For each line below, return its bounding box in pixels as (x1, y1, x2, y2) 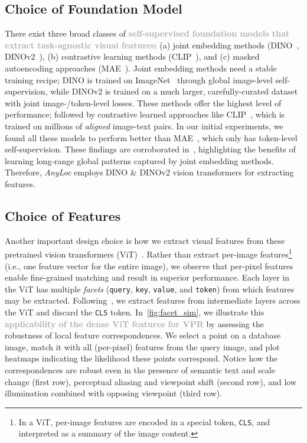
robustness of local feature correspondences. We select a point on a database (5, 329, 281, 341)
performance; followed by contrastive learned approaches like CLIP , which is (5, 108, 285, 120)
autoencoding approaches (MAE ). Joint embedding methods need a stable (5, 61, 277, 74)
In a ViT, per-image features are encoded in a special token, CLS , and (18, 415, 270, 428)
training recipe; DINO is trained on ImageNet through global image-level (5, 73, 273, 86)
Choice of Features (5, 206, 121, 224)
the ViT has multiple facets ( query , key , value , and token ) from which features (5, 282, 295, 295)
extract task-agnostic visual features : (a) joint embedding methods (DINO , (5, 38, 299, 51)
